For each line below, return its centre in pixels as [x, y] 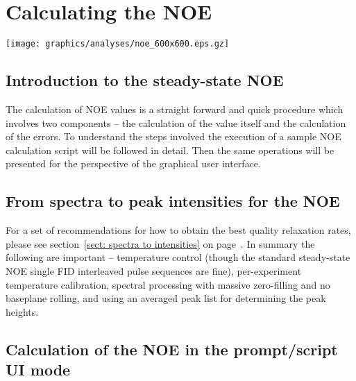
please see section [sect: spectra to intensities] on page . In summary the [160, 243]
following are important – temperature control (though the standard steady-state [178, 257]
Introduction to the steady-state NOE [145, 80]
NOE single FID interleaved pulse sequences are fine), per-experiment [154, 270]
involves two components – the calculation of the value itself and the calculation [176, 122]
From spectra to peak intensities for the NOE [173, 201]
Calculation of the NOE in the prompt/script [172, 349]
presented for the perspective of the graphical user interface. [133, 163]
